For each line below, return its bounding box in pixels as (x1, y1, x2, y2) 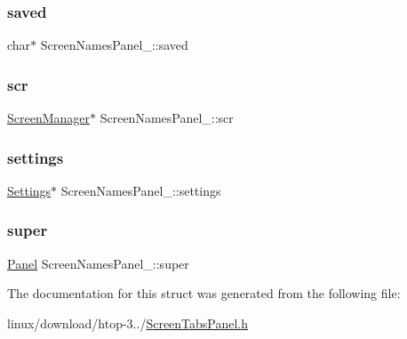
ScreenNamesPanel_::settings (60, 181, 221, 199)
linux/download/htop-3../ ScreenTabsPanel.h (7, 313, 249, 332)
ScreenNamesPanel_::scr (100, 109, 234, 127)
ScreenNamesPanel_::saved (40, 36, 188, 54)
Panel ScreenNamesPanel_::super (7, 254, 189, 272)
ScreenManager (7, 109, 91, 127)
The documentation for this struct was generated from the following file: (7, 284, 401, 303)
